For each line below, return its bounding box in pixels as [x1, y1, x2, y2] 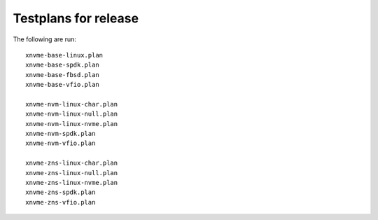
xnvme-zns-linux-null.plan [25, 169, 118, 177]
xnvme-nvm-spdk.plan [25, 130, 96, 138]
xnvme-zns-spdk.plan [25, 188, 96, 196]
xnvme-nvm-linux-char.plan [25, 100, 118, 108]
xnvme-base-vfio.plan [25, 81, 99, 89]
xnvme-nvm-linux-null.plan [25, 110, 118, 118]
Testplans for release [13, 11, 139, 26]
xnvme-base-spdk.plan [25, 61, 99, 69]
